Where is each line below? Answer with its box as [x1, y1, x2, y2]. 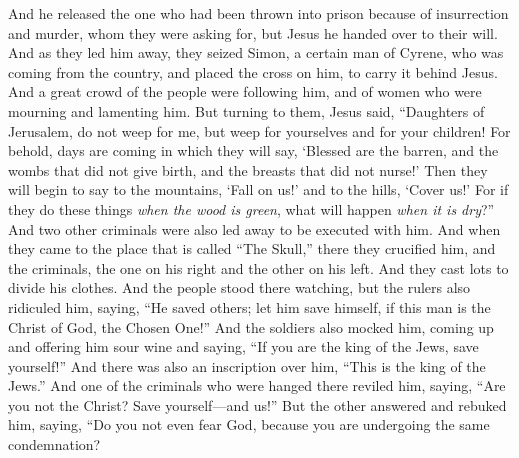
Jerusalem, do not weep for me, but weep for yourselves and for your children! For [8, 120, 511, 141]
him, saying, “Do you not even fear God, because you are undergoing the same [8, 414, 490, 435]
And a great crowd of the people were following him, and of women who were [8, 81, 482, 102]
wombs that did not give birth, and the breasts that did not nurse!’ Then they [8, 159, 488, 180]
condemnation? [8, 434, 101, 455]
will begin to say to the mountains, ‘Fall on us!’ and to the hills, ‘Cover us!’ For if [8, 179, 509, 200]
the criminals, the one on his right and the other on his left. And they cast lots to [8, 257, 509, 278]
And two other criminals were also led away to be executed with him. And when [8, 218, 501, 239]
